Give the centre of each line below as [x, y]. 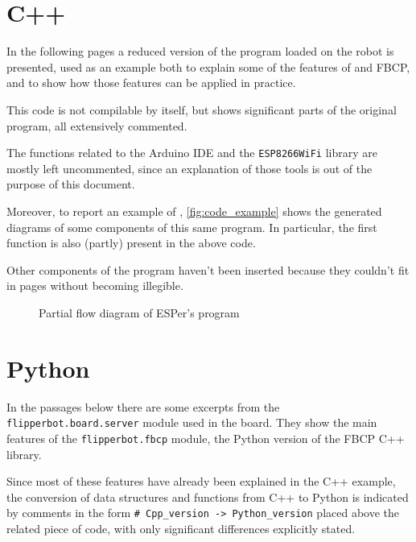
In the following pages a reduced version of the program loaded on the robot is [200, 51]
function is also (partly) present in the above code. [131, 243]
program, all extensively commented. [97, 125]
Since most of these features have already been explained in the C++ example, [201, 481]
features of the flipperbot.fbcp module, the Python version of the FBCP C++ [206, 438]
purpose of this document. [71, 184]
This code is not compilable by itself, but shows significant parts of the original [202, 109]
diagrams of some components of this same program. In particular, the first [192, 227]
